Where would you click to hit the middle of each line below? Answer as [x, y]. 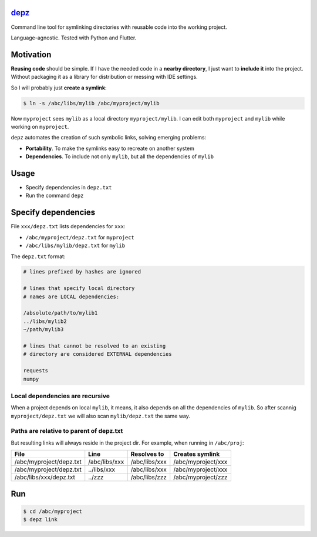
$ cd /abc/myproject [53, 511]
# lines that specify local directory [79, 288]
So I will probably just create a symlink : [59, 88]
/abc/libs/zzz [149, 478]
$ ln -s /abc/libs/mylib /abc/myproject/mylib [91, 103]
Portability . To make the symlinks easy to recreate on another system [110, 148]
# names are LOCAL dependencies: [71, 296]
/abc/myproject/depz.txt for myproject [80, 237]
